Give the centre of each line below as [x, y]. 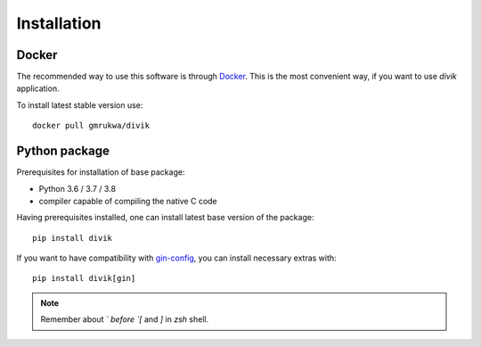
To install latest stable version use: [80, 105]
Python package [63, 151]
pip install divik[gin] [84, 278]
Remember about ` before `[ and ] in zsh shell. [125, 319]
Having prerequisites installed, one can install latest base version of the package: [165, 218]
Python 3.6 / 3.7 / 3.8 [77, 188]
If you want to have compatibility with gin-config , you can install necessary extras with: [177, 258]
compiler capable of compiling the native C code [128, 201]
